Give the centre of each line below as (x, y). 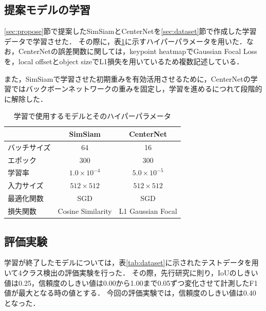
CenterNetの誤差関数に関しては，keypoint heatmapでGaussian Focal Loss (138, 51)
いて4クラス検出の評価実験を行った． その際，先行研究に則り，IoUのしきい (131, 272)
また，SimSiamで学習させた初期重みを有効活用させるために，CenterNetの (127, 78)
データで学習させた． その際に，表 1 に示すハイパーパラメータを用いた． (125, 41)
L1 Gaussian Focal (148, 211)
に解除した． (26, 98)
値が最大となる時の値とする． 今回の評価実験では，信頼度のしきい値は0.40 (130, 293)
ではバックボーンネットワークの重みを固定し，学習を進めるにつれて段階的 (137, 89)
